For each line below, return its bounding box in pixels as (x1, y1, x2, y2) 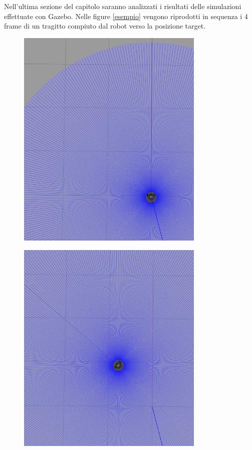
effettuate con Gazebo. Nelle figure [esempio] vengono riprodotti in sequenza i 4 (4, 11, 248, 21)
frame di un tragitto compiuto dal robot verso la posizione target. (4, 21, 206, 31)
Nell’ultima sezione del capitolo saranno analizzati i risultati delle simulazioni (4, 1, 241, 11)
